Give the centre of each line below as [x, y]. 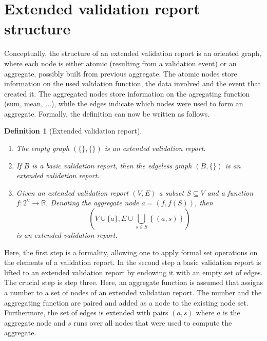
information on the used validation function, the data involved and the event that [132, 83]
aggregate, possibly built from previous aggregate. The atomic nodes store [121, 73]
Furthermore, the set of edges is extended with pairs [86, 312]
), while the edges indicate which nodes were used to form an [147, 103]
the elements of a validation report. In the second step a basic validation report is [133, 262]
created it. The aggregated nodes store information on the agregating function [127, 93]
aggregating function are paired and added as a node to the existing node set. [126, 302]
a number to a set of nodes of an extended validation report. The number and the [133, 292]
